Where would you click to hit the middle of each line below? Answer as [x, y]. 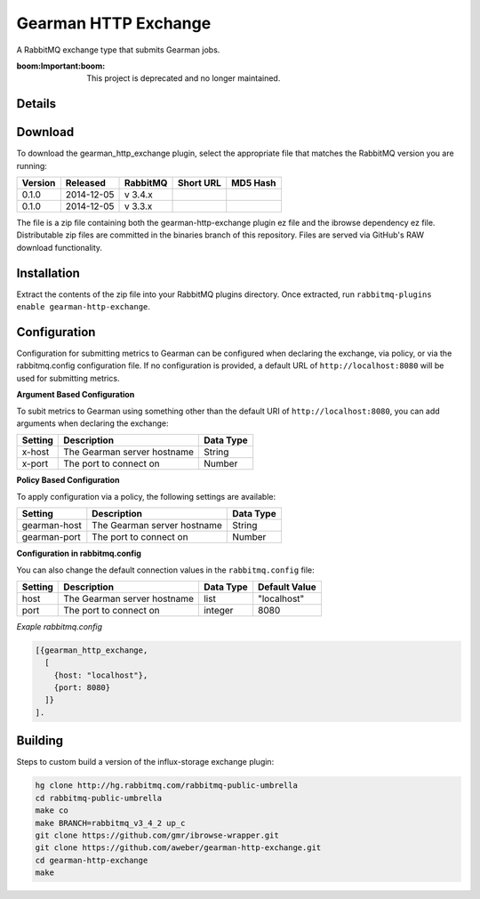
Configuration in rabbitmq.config [79, 554]
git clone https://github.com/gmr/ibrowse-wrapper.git [157, 835]
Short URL [199, 183]
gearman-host [52, 526]
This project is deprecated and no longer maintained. [184, 78]
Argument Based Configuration [76, 395]
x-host [36, 452]
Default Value [287, 587]
